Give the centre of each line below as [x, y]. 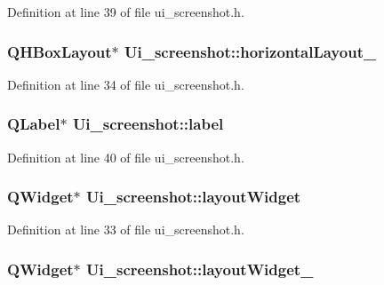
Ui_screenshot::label [148, 124]
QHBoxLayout [60, 51]
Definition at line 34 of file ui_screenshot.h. [126, 84]
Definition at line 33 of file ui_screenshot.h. [126, 230]
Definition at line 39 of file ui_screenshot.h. [126, 12]
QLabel [34, 124]
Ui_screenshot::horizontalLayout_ [251, 51]
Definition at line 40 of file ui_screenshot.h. [126, 157]
